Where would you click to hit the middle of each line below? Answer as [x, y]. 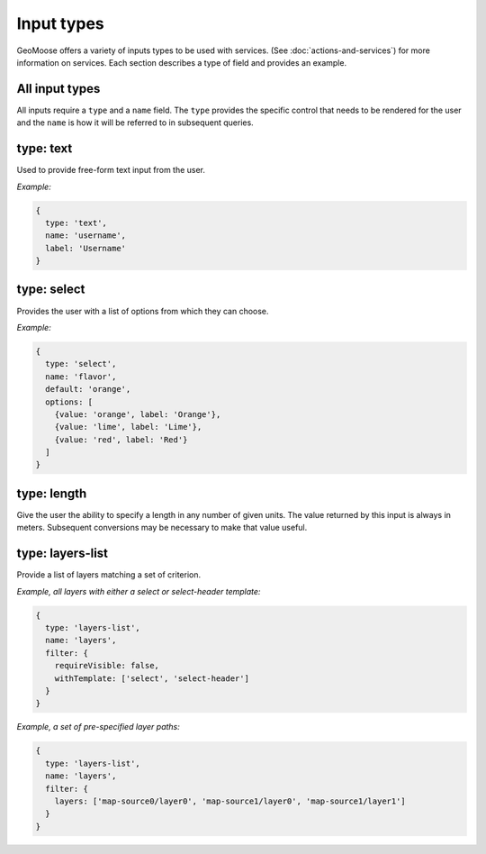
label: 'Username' [85, 248]
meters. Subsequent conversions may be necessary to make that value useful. [162, 528]
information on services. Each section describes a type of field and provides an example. [181, 62]
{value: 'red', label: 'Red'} [121, 440]
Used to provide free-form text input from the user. [111, 170]
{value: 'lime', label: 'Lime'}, [128, 427]
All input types [58, 89]
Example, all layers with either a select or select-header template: [139, 591]
